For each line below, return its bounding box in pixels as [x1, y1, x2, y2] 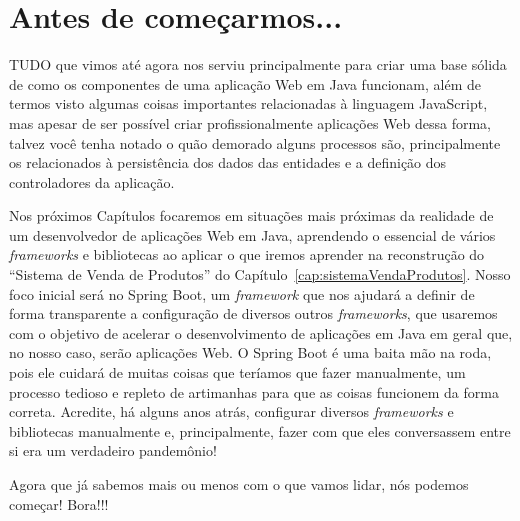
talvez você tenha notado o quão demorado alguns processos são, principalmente [9, 132, 501, 153]
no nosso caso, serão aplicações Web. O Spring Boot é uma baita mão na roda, [9, 342, 492, 363]
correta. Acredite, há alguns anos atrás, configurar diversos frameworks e [9, 401, 454, 422]
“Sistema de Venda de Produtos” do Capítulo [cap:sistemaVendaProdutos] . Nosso [9, 264, 511, 285]
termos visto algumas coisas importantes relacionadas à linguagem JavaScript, [9, 93, 488, 114]
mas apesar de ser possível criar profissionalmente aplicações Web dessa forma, [9, 112, 492, 133]
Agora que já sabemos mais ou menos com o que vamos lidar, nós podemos [9, 474, 469, 494]
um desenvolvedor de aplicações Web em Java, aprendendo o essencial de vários [9, 224, 496, 245]
